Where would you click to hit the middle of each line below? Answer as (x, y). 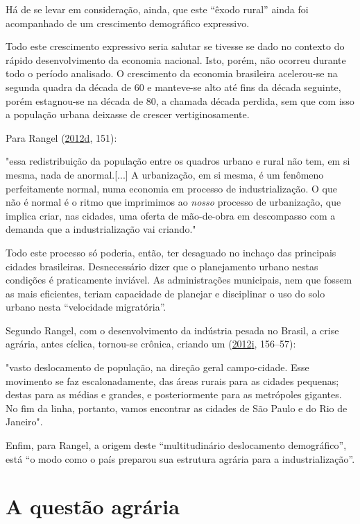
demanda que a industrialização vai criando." (101, 229)
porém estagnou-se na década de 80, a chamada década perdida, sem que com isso (180, 100)
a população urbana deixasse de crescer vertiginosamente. (128, 114)
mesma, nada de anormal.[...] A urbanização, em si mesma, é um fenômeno (165, 174)
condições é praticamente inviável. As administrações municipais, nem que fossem (179, 280)
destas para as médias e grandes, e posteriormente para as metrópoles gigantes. (174, 394)
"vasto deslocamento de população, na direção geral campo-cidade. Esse (157, 367)
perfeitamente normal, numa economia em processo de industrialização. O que (171, 188)
